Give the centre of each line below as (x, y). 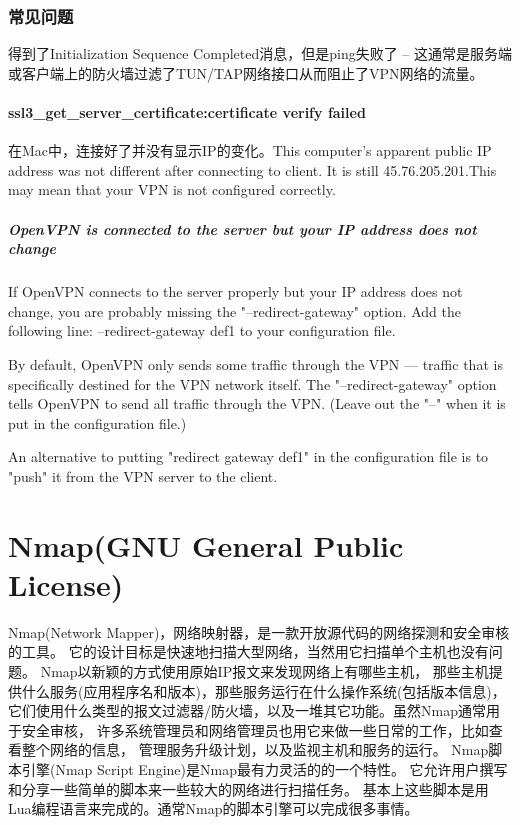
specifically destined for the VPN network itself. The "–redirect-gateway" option (252, 383)
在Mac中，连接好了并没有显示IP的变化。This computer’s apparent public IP (250, 150)
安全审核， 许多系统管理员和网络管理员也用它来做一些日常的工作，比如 (255, 729)
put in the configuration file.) (97, 422)
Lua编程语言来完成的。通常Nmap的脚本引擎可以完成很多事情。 (213, 808)
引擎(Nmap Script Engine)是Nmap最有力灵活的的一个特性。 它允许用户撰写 (264, 768)
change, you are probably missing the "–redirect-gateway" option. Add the (234, 310)
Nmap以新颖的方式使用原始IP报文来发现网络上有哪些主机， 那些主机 (264, 670)
